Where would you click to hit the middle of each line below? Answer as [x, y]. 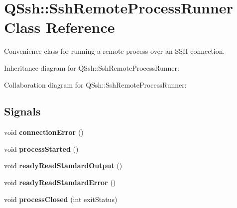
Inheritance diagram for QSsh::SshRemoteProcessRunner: [92, 67]
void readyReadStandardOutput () [63, 165]
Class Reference [59, 27]
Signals [22, 111]
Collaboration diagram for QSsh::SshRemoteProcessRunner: [95, 84]
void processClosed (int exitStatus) [61, 199]
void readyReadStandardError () [60, 182]
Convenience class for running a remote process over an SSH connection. [115, 51]
